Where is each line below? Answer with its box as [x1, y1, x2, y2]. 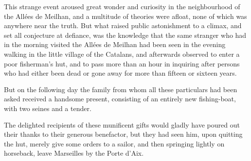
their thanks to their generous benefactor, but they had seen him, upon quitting [4, 129, 243, 139]
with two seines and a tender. [4, 103, 91, 113]
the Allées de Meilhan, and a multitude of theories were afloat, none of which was [4, 11, 247, 21]
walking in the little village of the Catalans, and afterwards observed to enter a [4, 48, 240, 59]
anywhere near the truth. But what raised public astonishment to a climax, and [4, 20, 242, 31]
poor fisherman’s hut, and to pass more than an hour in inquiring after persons [4, 58, 240, 68]
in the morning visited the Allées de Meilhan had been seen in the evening [4, 39, 226, 49]
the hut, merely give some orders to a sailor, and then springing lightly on [4, 138, 225, 148]
